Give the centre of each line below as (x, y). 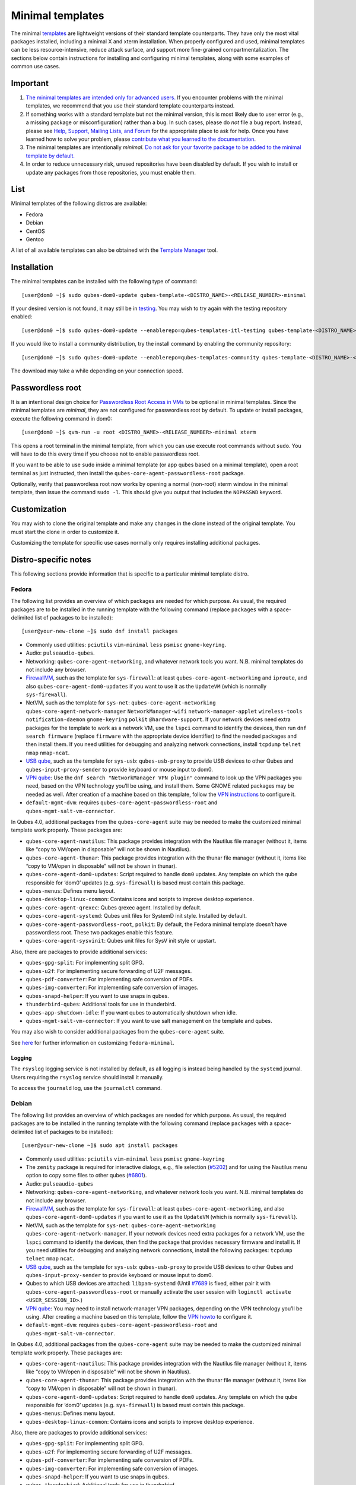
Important (30, 83)
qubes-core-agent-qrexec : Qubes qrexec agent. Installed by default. (114, 907)
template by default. (50, 156)
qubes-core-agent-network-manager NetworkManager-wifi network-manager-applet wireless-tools (164, 711)
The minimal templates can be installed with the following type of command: (104, 282)
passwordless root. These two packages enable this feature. (100, 933)
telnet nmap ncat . (50, 1259)
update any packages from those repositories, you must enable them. (111, 172)
